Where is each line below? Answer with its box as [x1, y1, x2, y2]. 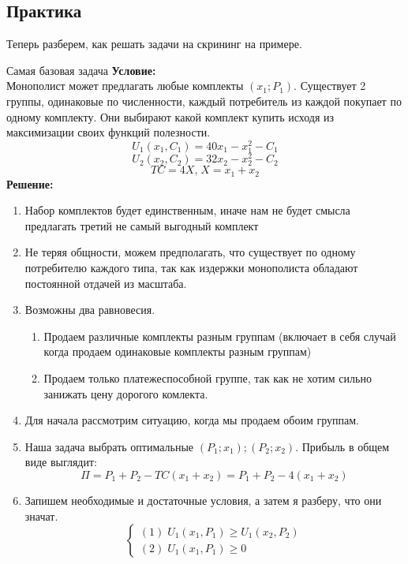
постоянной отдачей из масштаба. [24, 275, 187, 291]
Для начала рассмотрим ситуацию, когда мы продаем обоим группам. [24, 412, 359, 428]
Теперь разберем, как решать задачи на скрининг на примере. [6, 35, 302, 52]
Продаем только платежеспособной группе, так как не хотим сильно [43, 370, 372, 387]
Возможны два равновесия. [24, 301, 155, 318]
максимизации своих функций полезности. [6, 124, 211, 140]
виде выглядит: [24, 454, 97, 470]
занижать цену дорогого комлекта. [43, 385, 208, 402]
